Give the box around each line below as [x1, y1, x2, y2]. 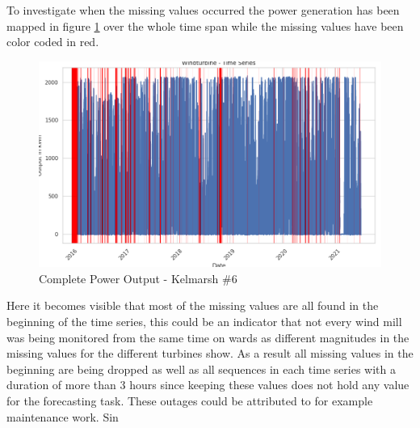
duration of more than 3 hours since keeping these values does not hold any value [6, 376, 409, 393]
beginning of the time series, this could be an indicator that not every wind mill [6, 312, 402, 329]
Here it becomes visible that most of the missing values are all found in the [6, 297, 379, 314]
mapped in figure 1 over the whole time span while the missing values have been [6, 17, 404, 34]
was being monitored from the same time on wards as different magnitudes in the [6, 328, 409, 345]
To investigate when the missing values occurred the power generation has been [6, 2, 400, 18]
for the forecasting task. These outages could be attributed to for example [6, 392, 373, 409]
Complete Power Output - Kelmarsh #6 [39, 269, 237, 286]
